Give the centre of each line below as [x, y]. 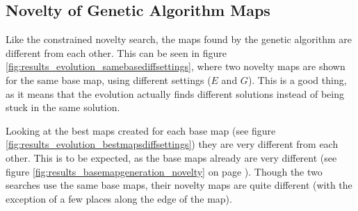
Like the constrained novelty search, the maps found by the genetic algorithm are [179, 39]
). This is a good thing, [297, 79]
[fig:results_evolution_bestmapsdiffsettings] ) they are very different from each [172, 144]
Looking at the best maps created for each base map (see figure [141, 130]
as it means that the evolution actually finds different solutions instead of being [175, 93]
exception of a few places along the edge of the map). [119, 198]
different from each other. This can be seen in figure [116, 52]
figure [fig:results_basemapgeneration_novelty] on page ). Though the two [164, 171]
